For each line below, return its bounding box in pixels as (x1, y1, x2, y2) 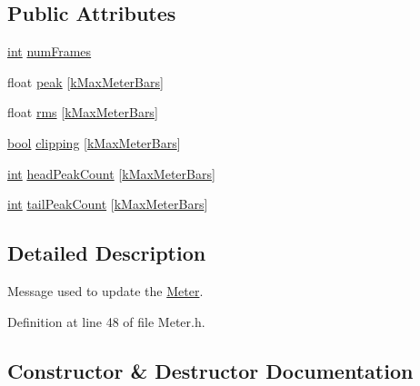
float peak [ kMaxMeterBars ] (7, 72, 164, 91)
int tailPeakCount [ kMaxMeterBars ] (7, 194, 208, 213)
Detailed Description (7, 239, 206, 267)
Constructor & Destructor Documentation (7, 356, 414, 384)
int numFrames (7, 42, 92, 61)
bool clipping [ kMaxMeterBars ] (7, 133, 181, 152)
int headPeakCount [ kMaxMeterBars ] (7, 163, 215, 183)
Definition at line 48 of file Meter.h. (7, 312, 205, 331)
